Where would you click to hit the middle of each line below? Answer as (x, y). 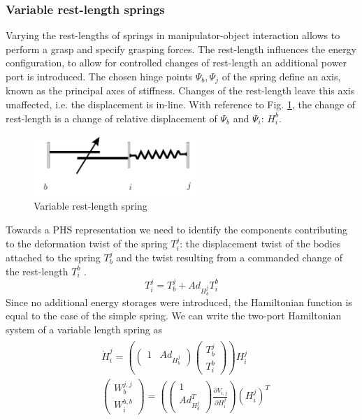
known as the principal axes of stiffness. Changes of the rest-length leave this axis (180, 90)
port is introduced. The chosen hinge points (99, 76)
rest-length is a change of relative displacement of (111, 118)
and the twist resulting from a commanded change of (230, 257)
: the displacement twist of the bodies (260, 243)
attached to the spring (53, 257)
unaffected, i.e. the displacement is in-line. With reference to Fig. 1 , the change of (181, 104)
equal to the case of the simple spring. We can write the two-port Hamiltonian (174, 316)
